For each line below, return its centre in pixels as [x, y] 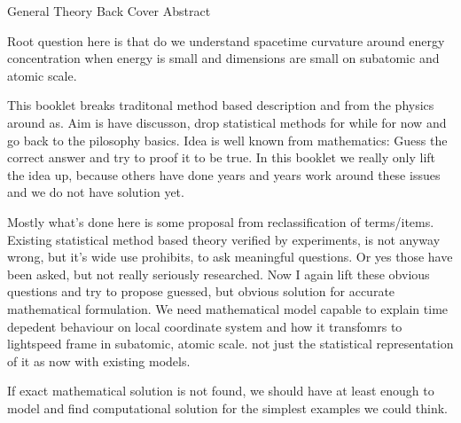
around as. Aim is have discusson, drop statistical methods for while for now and [227, 122]
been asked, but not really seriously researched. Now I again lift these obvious [219, 274]
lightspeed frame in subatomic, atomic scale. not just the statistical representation [230, 344]
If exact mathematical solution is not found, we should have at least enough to [221, 391]
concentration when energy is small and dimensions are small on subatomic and [223, 58]
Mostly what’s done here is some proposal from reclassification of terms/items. [221, 221]
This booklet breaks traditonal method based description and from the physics [221, 105]
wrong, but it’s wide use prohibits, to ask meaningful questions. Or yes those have [230, 257]
